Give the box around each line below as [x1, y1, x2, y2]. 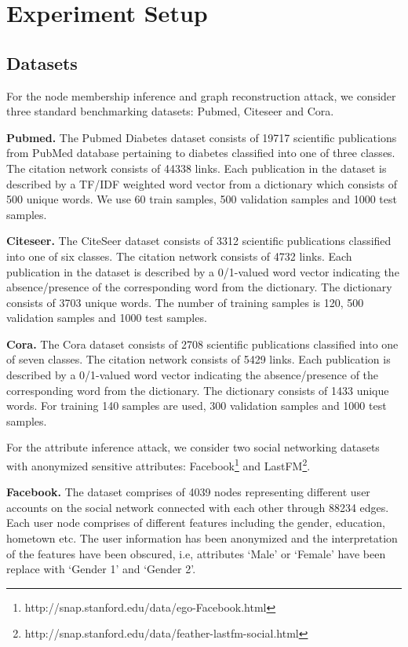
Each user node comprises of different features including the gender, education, [6, 514, 385, 531]
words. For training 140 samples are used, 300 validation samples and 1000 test [6, 397, 387, 414]
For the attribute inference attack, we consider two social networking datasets [6, 439, 380, 455]
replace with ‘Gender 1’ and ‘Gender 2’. [6, 561, 196, 577]
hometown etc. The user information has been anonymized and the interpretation [6, 530, 398, 546]
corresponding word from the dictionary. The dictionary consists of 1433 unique [6, 382, 389, 398]
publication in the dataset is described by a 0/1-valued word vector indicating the [6, 263, 399, 280]
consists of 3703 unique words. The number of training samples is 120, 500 [6, 294, 364, 310]
